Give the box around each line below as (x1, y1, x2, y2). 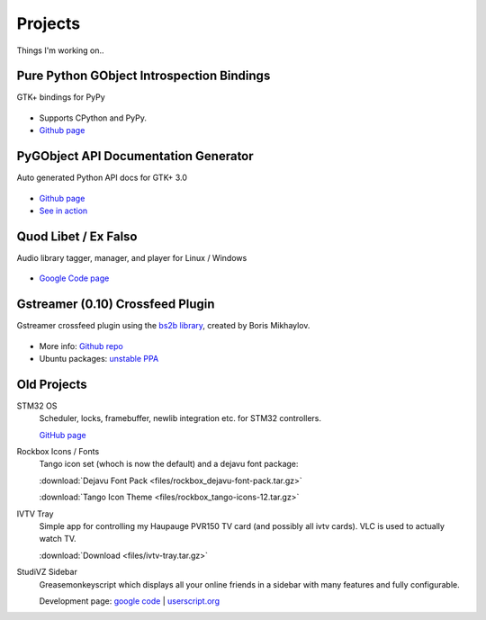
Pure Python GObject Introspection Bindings (16, 68, 271, 84)
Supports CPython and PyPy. (39, 112, 148, 123)
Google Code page (39, 273, 110, 283)
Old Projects (16, 376, 87, 391)
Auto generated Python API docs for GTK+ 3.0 (16, 172, 188, 184)
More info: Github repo (39, 340, 123, 351)
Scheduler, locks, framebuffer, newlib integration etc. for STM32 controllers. (39, 413, 322, 424)
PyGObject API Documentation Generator (16, 148, 254, 164)
